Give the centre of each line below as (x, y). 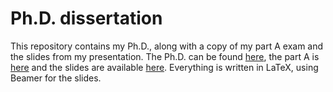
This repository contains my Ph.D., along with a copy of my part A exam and (167, 46)
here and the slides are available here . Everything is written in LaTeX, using (164, 67)
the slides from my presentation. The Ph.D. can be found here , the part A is (165, 56)
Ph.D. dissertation (86, 18)
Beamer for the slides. (56, 78)
